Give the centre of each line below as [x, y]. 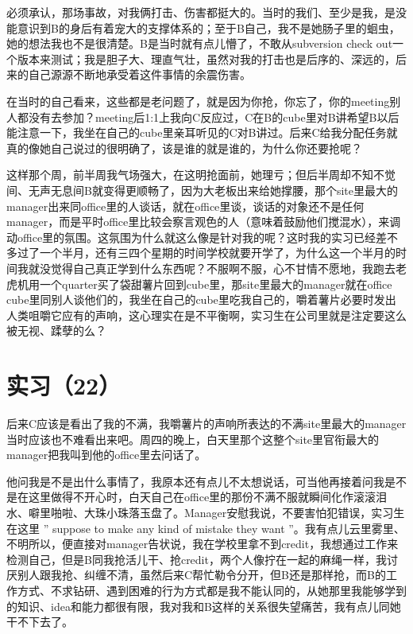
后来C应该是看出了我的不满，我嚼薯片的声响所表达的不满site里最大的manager [206, 423]
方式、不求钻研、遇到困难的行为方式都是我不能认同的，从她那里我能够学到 [212, 590]
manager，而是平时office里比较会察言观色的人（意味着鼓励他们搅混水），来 [198, 222]
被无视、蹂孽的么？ [56, 331]
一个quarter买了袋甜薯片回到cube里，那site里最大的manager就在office [216, 284]
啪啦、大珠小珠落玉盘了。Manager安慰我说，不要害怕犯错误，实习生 [228, 512]
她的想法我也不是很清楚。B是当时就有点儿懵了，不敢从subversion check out [200, 43]
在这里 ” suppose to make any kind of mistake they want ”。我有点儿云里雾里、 [206, 528]
